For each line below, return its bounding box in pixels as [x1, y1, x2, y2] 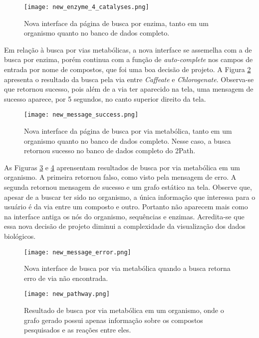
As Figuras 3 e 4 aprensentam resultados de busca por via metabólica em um [4, 162, 240, 172]
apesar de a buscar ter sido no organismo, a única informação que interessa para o [4, 191, 256, 202]
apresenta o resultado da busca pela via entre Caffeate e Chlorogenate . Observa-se [4, 74, 254, 84]
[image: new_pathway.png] [24, 290, 110, 298]
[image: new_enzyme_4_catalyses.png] [24, 4, 149, 11]
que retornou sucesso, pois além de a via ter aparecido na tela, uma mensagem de [4, 84, 254, 94]
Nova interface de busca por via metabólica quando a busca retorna [24, 263, 231, 273]
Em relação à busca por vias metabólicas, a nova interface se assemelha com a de [4, 44, 252, 55]
